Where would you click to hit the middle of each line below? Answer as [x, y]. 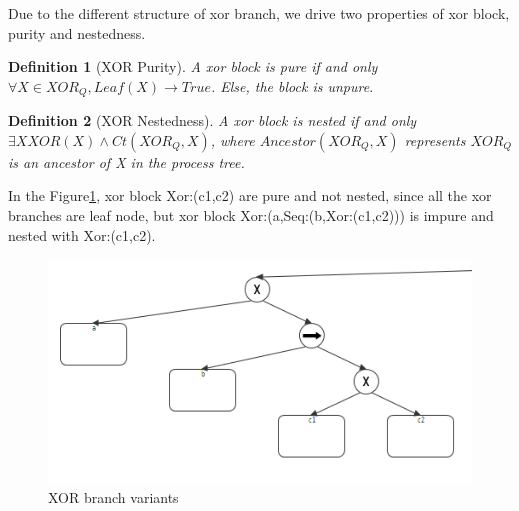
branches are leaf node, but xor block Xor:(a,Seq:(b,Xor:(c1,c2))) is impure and [251, 215]
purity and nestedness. [77, 32]
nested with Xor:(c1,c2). [82, 234]
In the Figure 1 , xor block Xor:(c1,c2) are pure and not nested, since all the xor [250, 195]
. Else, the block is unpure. [292, 85]
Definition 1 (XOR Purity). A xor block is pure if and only [193, 66]
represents [435, 139]
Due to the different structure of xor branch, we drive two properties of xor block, [259, 13]
